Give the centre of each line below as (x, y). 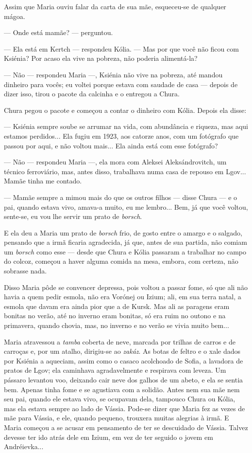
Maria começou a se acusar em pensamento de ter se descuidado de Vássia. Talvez (126, 427)
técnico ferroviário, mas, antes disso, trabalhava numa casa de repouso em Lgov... (125, 171)
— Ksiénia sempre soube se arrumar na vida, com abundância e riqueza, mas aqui (126, 126)
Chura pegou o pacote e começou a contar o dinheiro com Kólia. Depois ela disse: (125, 110)
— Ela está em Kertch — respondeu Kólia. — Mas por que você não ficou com (121, 48)
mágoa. (15, 16)
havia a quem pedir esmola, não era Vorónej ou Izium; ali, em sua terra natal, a (123, 297)
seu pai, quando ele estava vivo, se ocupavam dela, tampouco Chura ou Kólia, (120, 399)
